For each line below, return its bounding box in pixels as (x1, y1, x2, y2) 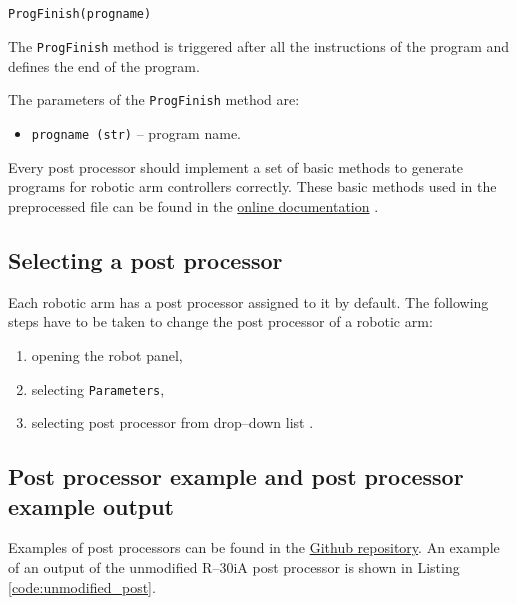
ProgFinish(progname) (8, 6, 152, 21)
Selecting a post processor (8, 244, 283, 275)
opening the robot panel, (31, 344, 183, 365)
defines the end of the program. (8, 55, 200, 76)
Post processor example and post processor (8, 461, 464, 492)
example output (8, 490, 175, 521)
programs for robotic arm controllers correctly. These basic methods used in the (8, 176, 497, 197)
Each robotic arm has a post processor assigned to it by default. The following (8, 291, 489, 312)
